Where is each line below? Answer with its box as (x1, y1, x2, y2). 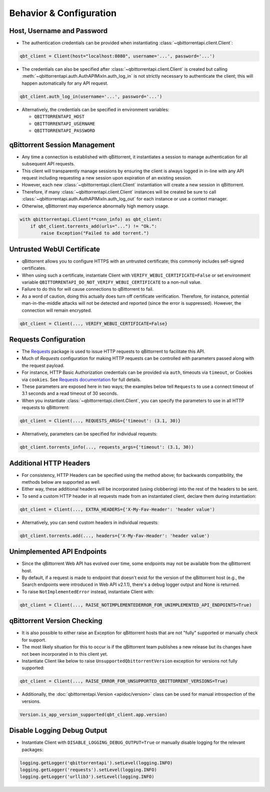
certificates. (21, 265, 47, 271)
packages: (21, 746, 43, 752)
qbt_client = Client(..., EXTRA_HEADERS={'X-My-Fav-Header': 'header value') (19, 506, 215, 512)
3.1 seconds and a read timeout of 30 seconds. (21, 390, 118, 397)
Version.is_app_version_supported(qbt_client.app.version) (19, 712, 167, 717)
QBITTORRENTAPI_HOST (34, 114, 85, 120)
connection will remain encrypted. (21, 307, 92, 313)
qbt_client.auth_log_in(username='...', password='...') (19, 93, 162, 99)
